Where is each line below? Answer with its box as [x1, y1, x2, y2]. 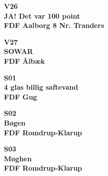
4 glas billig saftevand [4, 82, 78, 92]
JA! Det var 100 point [4, 10, 80, 21]
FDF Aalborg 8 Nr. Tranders [4, 20, 104, 30]
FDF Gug [4, 91, 37, 101]
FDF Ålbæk [4, 55, 45, 66]
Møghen [4, 153, 32, 163]
